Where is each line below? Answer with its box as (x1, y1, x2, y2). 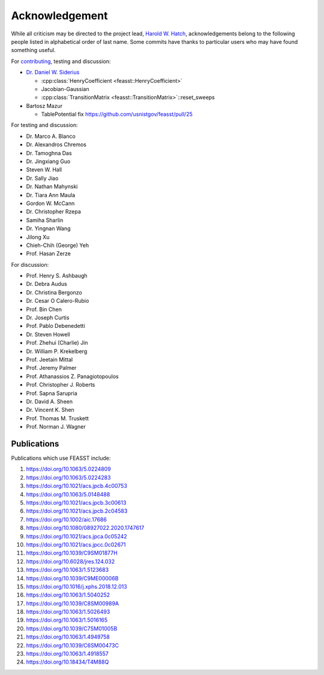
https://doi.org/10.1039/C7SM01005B (26, 625, 118, 632)
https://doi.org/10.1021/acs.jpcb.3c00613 (26, 499, 127, 506)
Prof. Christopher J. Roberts (26, 381, 95, 388)
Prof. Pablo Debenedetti (26, 323, 85, 330)
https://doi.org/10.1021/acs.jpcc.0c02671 (26, 541, 126, 548)
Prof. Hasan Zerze (26, 250, 71, 257)
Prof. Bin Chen (26, 306, 62, 313)
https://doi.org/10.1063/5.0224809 (26, 465, 111, 473)
